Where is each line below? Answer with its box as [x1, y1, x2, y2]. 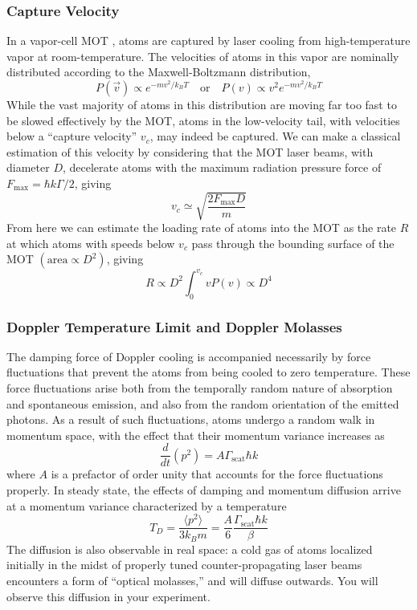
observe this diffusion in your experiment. [6, 588, 211, 604]
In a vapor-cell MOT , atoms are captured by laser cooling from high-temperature [6, 32, 411, 49]
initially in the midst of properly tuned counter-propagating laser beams [6, 556, 362, 573]
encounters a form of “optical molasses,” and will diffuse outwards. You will [6, 572, 378, 588]
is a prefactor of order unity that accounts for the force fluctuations [51, 466, 383, 482]
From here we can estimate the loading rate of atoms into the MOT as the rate [6, 219, 397, 236]
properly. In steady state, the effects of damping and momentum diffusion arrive [6, 482, 401, 498]
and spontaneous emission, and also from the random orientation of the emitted [6, 395, 399, 412]
